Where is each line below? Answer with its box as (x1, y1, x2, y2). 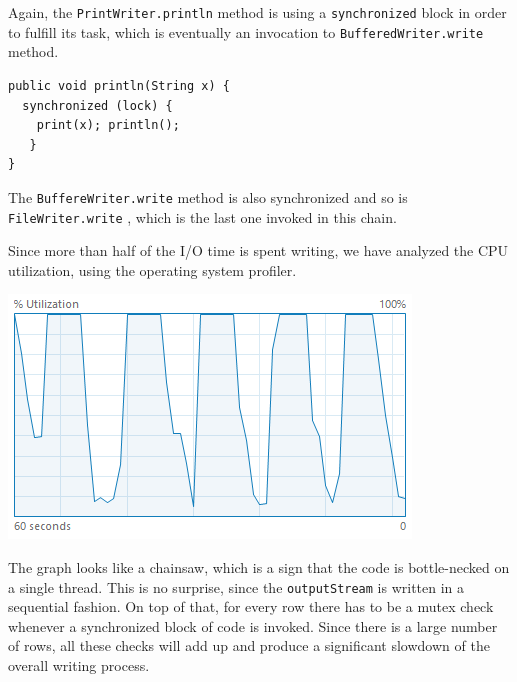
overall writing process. (8, 655, 150, 675)
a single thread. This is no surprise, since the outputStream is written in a (8, 576, 465, 597)
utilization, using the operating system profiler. (8, 259, 297, 280)
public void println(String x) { (8, 78, 230, 93)
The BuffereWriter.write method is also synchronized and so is (8, 186, 408, 207)
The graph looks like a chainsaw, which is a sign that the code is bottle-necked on (8, 556, 510, 577)
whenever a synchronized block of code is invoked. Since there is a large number (8, 615, 498, 636)
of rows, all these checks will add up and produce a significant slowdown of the (8, 635, 490, 656)
